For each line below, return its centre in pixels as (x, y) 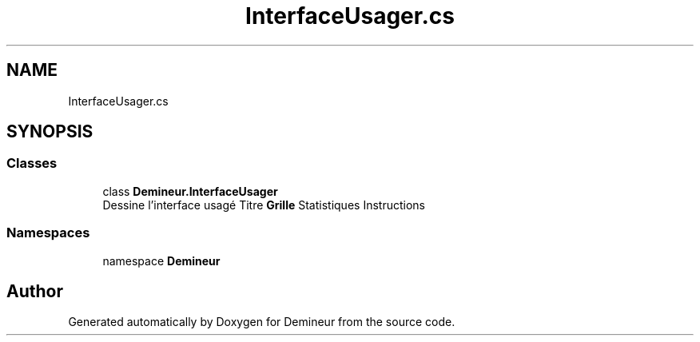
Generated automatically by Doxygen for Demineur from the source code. (262, 322)
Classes (32, 163)
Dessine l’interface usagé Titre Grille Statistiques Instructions (264, 205)
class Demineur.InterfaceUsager (190, 191)
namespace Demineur (161, 260)
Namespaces (48, 233)
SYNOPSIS (50, 132)
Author (35, 291)
